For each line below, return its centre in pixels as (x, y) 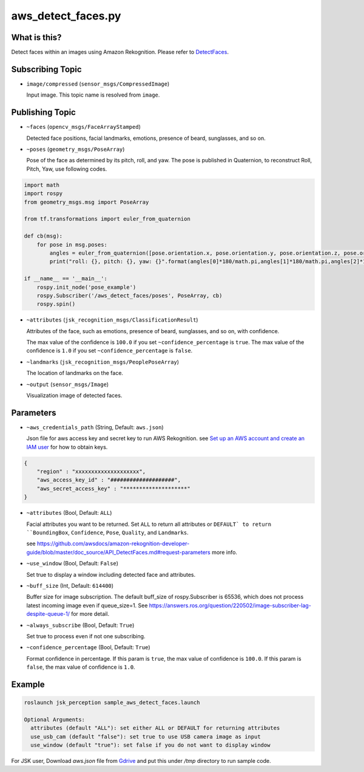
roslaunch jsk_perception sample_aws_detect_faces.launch (112, 703)
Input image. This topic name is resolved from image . (93, 95)
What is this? (36, 37)
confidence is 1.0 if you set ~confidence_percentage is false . (110, 351)
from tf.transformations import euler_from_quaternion (107, 219)
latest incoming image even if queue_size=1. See (87, 605)
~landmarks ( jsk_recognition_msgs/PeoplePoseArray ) (103, 362)
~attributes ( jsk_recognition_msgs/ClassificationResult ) (112, 320)
